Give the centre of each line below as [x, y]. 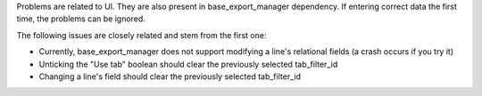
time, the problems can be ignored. [81, 19]
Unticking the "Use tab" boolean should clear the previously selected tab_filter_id [188, 64]
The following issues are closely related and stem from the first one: [141, 35]
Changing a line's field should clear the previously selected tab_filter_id [170, 76]
